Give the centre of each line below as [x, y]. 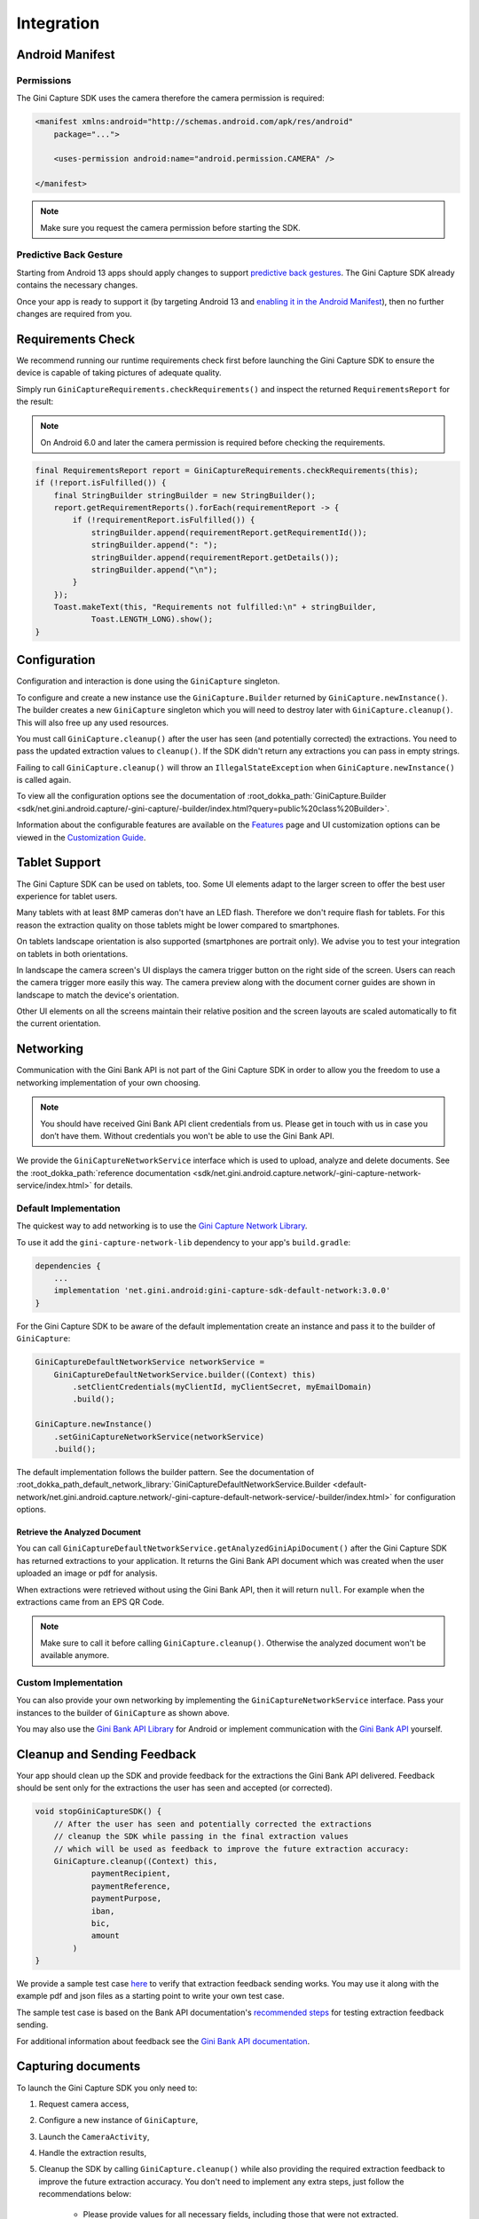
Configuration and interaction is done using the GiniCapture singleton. [148, 681]
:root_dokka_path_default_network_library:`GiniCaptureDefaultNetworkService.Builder [174, 1485]
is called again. [44, 780]
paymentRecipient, [131, 1874]
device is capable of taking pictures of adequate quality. [119, 373]
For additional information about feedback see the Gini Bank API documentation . [163, 2041]
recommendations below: [85, 2194]
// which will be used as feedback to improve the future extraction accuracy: [232, 1849]
